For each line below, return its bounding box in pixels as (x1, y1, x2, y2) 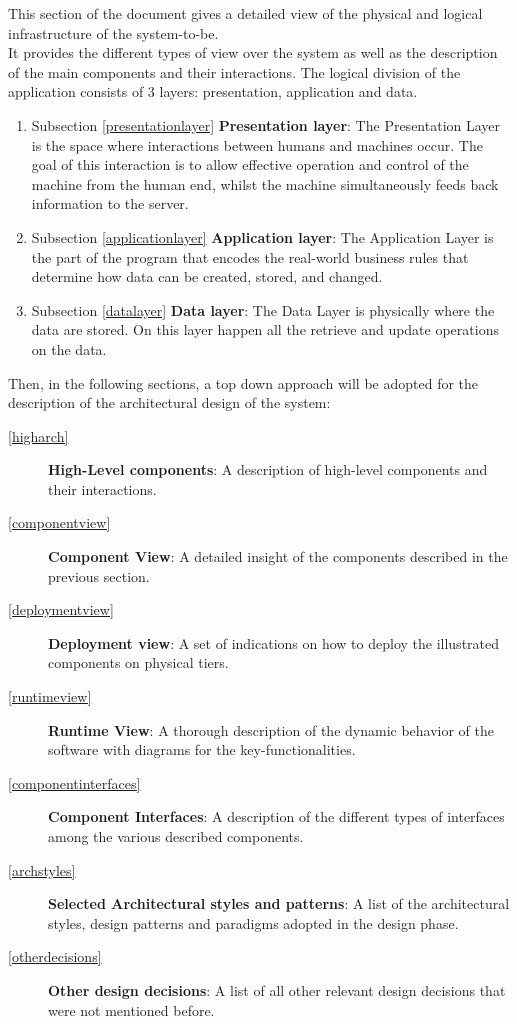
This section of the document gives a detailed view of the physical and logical (8, 3, 483, 23)
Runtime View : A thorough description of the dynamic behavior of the (48, 719, 495, 740)
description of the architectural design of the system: (8, 392, 331, 413)
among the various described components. (48, 826, 304, 846)
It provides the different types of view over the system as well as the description (8, 42, 498, 63)
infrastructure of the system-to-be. (8, 22, 219, 43)
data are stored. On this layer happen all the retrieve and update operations (31, 319, 499, 340)
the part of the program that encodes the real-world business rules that (31, 246, 469, 267)
